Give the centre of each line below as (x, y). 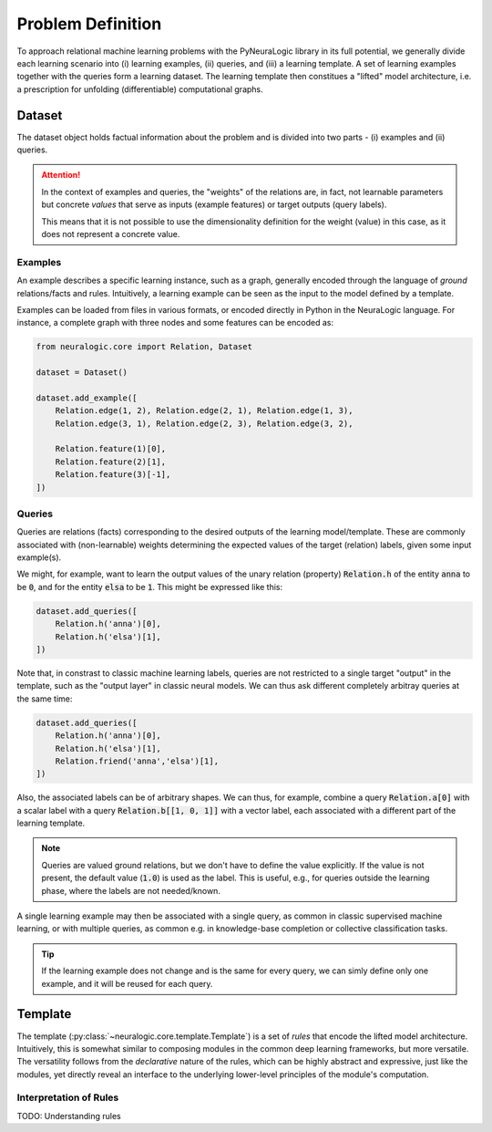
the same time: (45, 699)
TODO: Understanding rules (69, 1116)
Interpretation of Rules (68, 1097)
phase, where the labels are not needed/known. (131, 890)
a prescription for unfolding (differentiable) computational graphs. (140, 89)
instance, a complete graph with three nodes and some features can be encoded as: (175, 323)
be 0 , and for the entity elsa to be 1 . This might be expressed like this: (150, 587)
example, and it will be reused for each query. (127, 983)
